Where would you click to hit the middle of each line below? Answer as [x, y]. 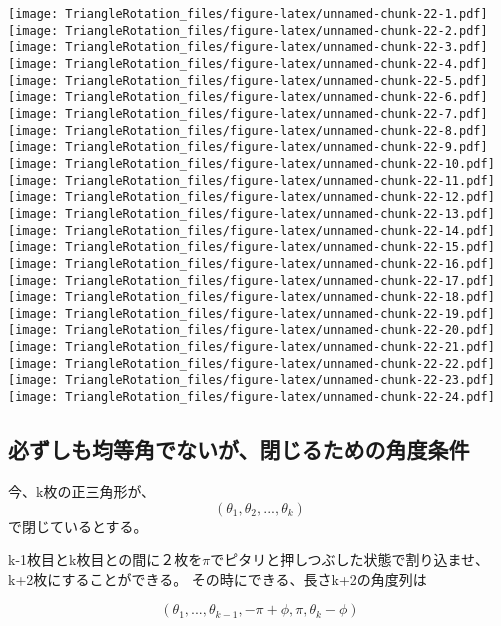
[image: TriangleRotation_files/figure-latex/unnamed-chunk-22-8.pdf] [248, 130]
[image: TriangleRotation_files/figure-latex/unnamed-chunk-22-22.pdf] [251, 363]
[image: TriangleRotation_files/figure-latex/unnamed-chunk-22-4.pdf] [248, 63]
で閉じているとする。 [78, 525]
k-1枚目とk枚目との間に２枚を [105, 559]
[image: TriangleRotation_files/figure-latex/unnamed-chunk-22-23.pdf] [251, 380]
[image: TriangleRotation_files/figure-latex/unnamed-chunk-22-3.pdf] [248, 47]
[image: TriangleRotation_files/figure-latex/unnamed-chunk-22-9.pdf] [248, 147]
